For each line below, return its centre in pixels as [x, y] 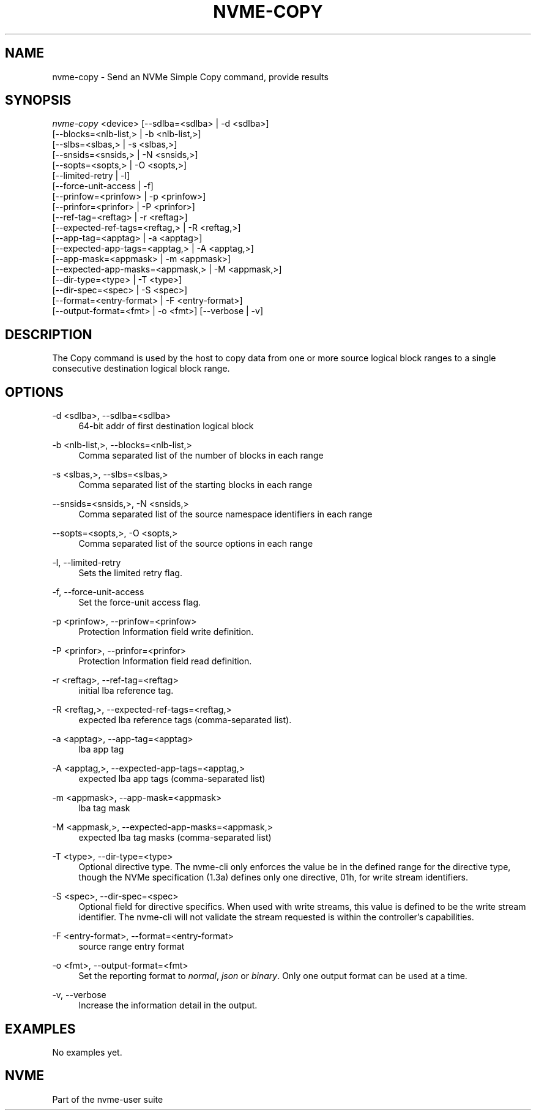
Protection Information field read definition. [165, 661]
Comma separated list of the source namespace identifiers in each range [225, 514]
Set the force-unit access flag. [140, 603]
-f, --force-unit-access [98, 592]
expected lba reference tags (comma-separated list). [185, 720]
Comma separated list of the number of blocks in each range [201, 456]
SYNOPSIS [38, 100]
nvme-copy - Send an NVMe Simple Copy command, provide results [190, 77]
